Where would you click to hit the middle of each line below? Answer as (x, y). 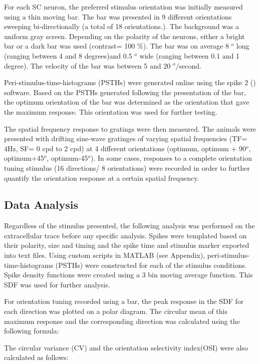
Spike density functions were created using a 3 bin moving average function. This (128, 275)
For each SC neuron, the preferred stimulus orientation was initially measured (123, 7)
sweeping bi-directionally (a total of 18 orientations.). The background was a (121, 26)
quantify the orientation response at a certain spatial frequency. (102, 177)
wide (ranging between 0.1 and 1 (190, 55)
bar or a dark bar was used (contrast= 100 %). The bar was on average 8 (116, 46)
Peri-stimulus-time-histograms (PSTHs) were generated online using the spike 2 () (130, 82)
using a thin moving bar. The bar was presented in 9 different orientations (118, 16)
